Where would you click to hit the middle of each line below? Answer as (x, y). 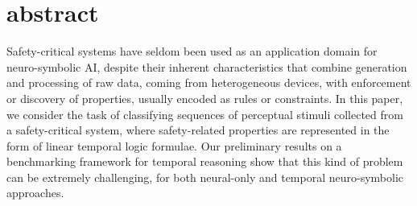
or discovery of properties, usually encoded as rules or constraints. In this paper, (205, 98)
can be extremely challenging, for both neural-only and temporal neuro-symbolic (205, 177)
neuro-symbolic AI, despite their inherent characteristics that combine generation (207, 66)
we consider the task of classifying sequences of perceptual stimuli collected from (205, 114)
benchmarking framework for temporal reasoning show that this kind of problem (205, 161)
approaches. (35, 193)
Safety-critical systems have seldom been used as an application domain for (192, 51)
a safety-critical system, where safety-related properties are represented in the (198, 130)
